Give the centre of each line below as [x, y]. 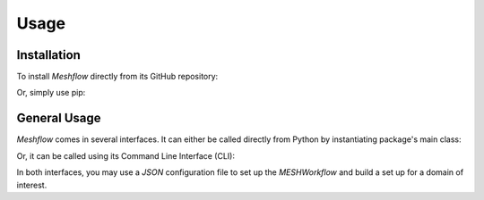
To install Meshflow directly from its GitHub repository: [117, 77]
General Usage [59, 118]
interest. [32, 185]
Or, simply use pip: [51, 93]
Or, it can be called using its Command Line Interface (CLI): [125, 155]
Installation [48, 55]
